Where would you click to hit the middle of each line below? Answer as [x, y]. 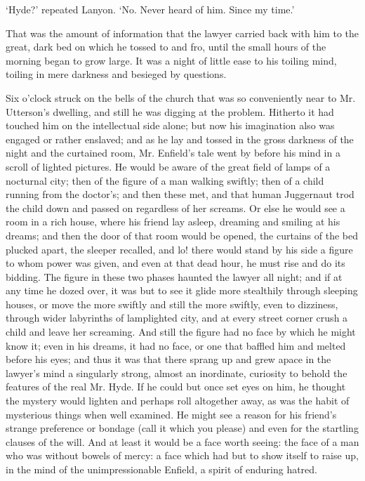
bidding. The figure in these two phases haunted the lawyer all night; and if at [174, 276]
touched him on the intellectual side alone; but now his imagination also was [170, 125]
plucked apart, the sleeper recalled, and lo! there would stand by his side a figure [179, 249]
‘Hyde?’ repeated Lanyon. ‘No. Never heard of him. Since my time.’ [150, 9]
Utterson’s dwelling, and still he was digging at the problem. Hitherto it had [170, 111]
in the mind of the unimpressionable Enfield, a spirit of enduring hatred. [161, 469]
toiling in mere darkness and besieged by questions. [116, 74]
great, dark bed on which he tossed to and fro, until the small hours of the [166, 47]
